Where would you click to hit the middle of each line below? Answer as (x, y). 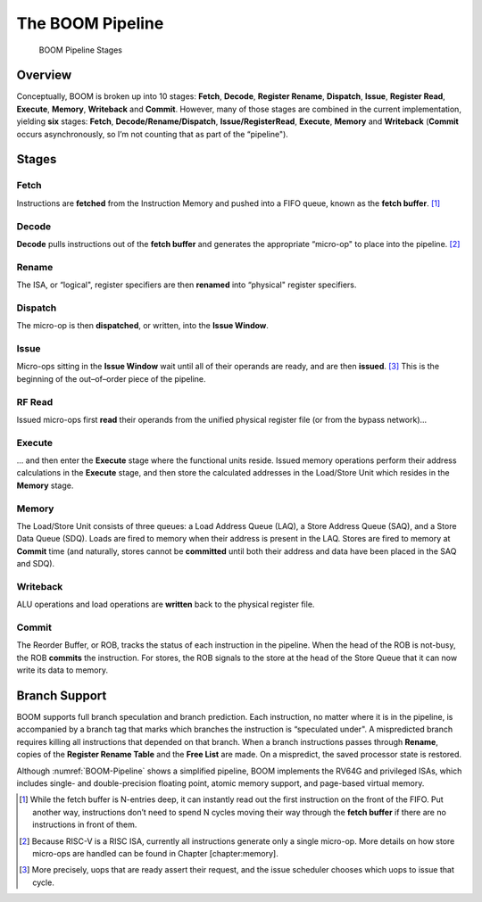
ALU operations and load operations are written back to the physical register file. (166, 604)
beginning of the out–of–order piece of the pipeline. (111, 378)
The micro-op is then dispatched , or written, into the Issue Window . (143, 326)
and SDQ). (36, 564)
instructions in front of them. (85, 824)
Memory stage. (45, 485)
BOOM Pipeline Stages (81, 50)
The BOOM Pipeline (90, 23)
